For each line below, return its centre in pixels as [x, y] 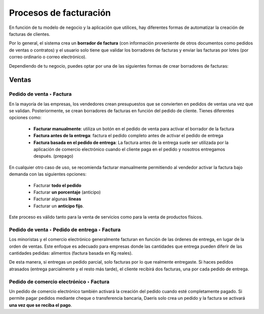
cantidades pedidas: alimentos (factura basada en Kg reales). [71, 253]
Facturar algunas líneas [57, 199]
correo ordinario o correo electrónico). [48, 57]
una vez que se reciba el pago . [41, 305]
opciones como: [25, 118]
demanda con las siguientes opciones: [48, 174]
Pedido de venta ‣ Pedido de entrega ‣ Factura [65, 229]
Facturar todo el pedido [57, 185]
